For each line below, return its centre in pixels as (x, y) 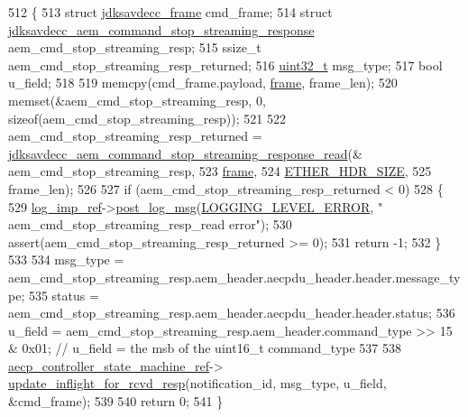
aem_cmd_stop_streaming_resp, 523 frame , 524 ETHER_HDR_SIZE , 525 (220, 171)
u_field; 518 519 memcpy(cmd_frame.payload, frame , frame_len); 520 (203, 83)
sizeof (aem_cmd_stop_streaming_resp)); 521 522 (147, 118)
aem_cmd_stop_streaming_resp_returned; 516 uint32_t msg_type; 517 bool (225, 65)
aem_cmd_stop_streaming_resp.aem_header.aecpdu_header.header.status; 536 (232, 313)
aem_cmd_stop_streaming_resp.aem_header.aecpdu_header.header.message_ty (234, 277)
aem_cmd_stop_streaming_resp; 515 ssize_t (135, 47)
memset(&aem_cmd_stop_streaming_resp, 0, (137, 100)
